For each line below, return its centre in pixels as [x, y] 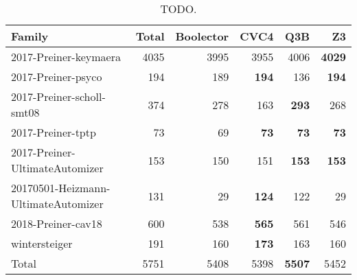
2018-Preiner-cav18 [57, 223]
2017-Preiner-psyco [57, 77]
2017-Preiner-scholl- [58, 96]
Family [30, 36]
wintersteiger [42, 243]
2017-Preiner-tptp [54, 132]
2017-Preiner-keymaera [66, 57]
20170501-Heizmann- [61, 188]
